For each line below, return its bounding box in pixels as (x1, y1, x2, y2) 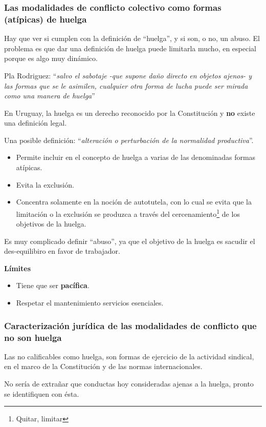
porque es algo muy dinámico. (4, 53, 98, 64)
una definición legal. (4, 117, 67, 128)
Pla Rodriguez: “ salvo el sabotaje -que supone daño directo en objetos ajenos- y (4, 70, 252, 80)
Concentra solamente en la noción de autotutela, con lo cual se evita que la (16, 196, 252, 207)
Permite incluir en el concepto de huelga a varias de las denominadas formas (16, 152, 256, 162)
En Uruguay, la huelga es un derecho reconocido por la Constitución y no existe (4, 107, 255, 118)
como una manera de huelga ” (4, 90, 95, 101)
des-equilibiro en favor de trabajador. (4, 246, 120, 256)
